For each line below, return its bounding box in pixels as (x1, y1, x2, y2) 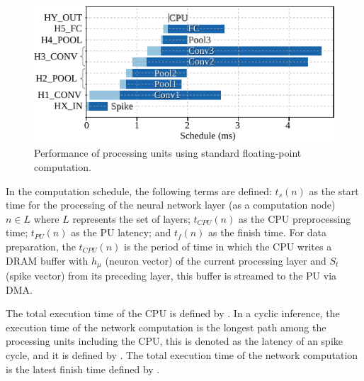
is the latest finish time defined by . (6, 361, 160, 376)
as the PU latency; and (71, 225, 171, 240)
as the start (309, 183, 359, 198)
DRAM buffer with (6, 253, 89, 267)
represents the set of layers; (72, 211, 190, 226)
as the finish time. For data (208, 225, 326, 240)
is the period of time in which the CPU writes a (123, 238, 332, 253)
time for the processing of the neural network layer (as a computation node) (6, 197, 336, 212)
